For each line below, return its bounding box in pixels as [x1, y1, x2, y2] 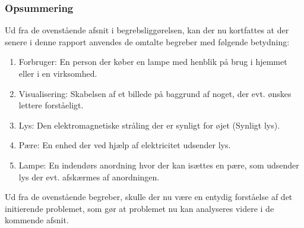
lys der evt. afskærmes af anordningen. [18, 170, 160, 183]
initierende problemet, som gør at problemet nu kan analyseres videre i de [5, 202, 274, 214]
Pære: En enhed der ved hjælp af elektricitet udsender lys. [18, 139, 231, 151]
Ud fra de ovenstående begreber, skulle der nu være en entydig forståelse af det [5, 190, 293, 203]
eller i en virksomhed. [18, 67, 97, 79]
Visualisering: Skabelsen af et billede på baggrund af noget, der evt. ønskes [18, 87, 292, 99]
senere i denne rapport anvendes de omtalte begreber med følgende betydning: [5, 35, 290, 48]
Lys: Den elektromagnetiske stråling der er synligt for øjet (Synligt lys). [18, 118, 280, 131]
